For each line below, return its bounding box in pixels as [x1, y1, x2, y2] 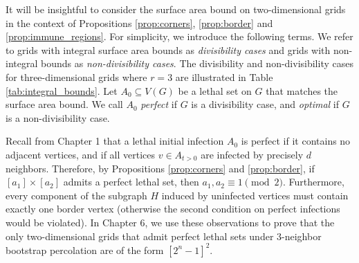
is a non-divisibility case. [6, 110, 110, 125]
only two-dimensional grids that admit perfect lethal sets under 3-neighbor [6, 228, 322, 243]
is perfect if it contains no [241, 134, 351, 148]
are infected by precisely [201, 147, 304, 161]
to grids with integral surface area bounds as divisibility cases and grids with [6, 42, 331, 57]
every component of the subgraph [6, 188, 147, 202]
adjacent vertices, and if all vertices [6, 147, 156, 161]
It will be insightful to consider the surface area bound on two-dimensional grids [6, 2, 346, 16]
